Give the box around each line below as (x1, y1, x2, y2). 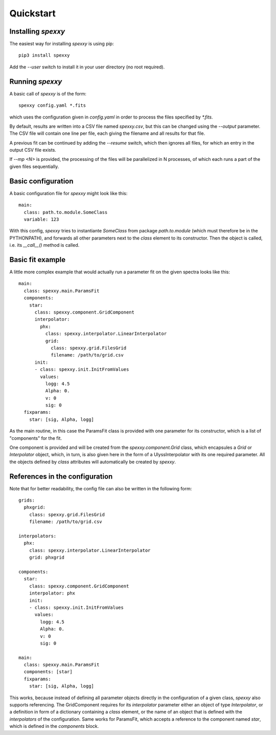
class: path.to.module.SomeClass (24, 209, 108, 215)
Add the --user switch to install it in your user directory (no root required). (9, 64, 165, 70)
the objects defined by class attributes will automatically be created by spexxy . (9, 459, 176, 465)
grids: (18, 497, 35, 503)
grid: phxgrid (29, 555, 65, 560)
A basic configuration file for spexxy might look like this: (9, 190, 128, 196)
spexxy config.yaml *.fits (18, 103, 86, 108)
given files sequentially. (9, 163, 59, 170)
